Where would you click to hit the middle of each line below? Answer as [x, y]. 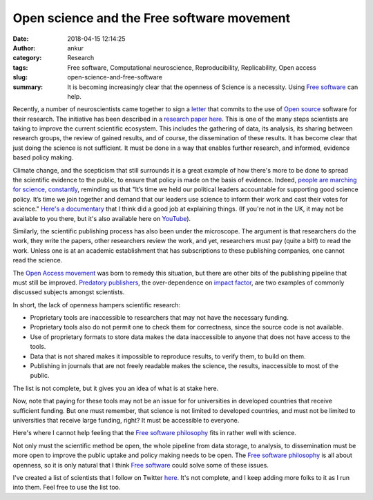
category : [27, 58]
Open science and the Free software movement [152, 18]
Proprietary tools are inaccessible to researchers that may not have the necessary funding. [160, 318]
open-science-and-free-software [115, 77]
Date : [21, 39]
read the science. [38, 260]
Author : [24, 48]
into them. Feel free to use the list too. [67, 488]
